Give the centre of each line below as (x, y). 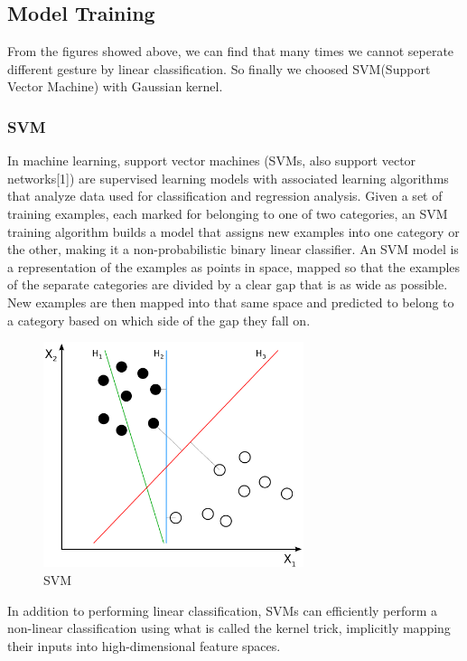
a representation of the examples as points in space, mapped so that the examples (234, 266)
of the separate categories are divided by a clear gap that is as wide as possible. (228, 284)
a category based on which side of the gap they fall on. (159, 320)
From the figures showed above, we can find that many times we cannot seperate (231, 51)
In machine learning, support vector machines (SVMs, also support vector (212, 161)
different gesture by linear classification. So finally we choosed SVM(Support (219, 68)
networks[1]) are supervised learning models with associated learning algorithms (228, 178)
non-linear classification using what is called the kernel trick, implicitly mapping (229, 628)
